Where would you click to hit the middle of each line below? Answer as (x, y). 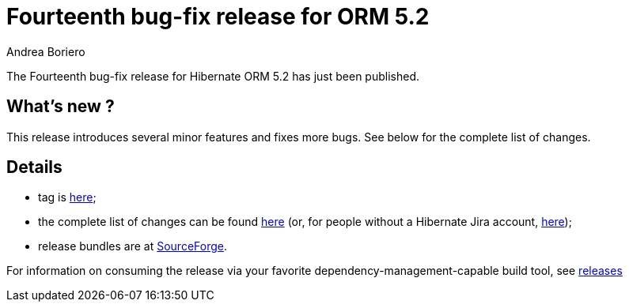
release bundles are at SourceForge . (133, 246)
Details (34, 167)
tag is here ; (67, 197)
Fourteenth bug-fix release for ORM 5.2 (218, 17)
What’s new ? (61, 107)
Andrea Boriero (46, 51)
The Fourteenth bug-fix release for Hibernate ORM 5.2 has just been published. (213, 76)
